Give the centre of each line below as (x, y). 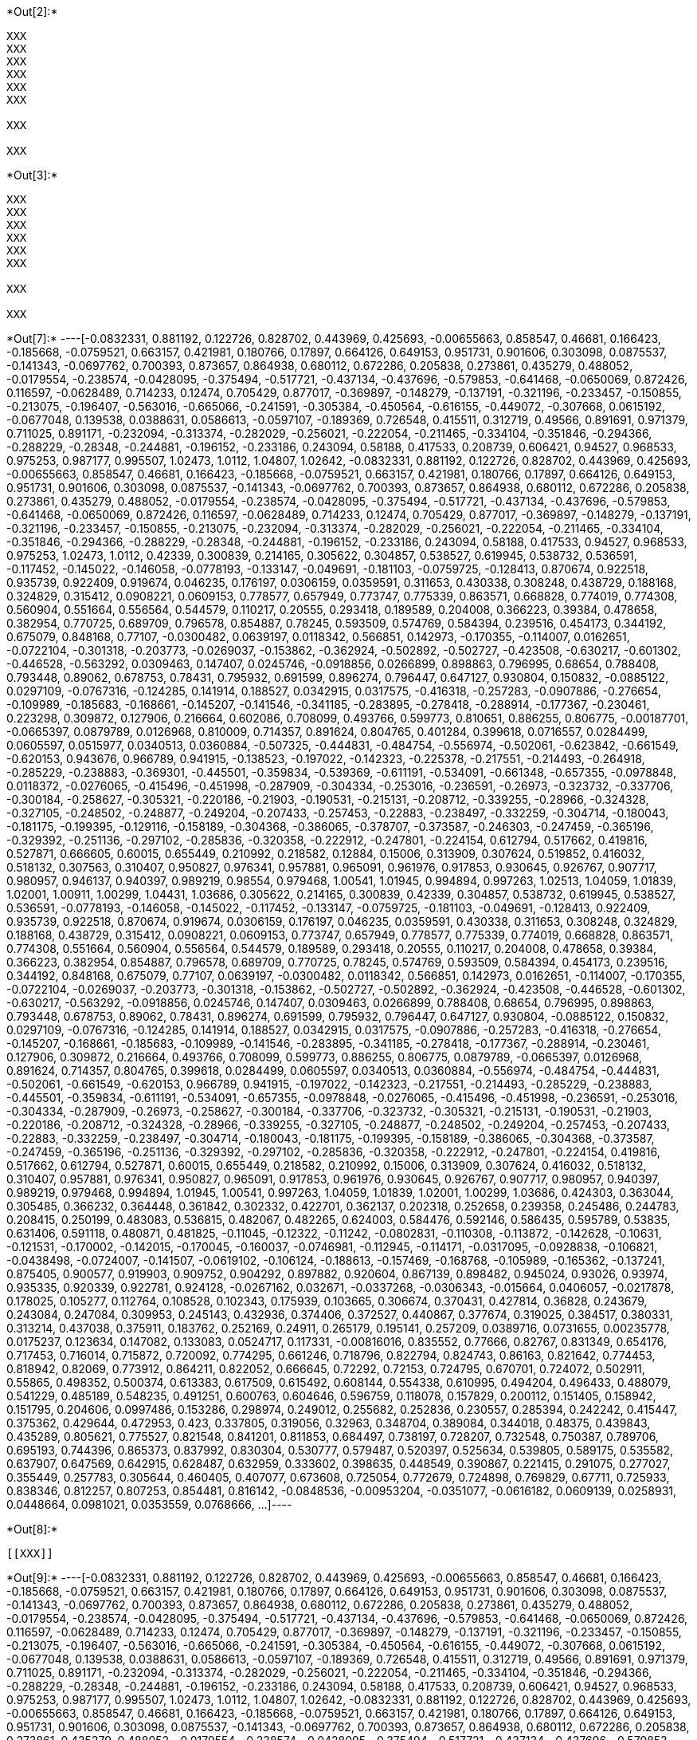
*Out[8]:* (32, 1529)
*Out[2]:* (32, 12)
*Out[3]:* (32, 175)
